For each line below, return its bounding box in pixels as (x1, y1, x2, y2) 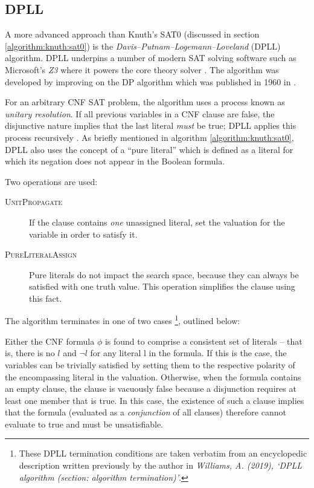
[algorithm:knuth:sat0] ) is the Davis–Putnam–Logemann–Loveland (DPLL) (5, 39, 281, 52)
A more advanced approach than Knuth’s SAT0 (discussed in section (5, 28, 260, 41)
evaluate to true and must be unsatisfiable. (5, 417, 163, 430)
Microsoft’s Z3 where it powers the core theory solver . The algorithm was (5, 63, 279, 76)
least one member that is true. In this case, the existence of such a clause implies (5, 394, 304, 406)
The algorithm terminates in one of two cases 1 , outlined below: (5, 313, 240, 327)
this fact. (29, 291, 62, 304)
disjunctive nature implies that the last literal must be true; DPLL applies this (5, 119, 296, 132)
